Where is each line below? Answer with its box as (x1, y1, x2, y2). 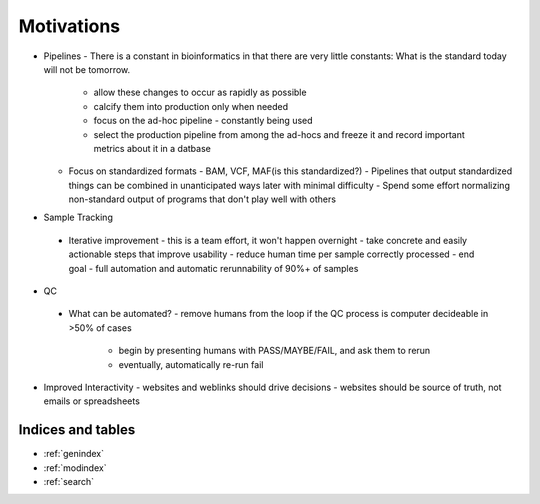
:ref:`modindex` (43, 461, 107, 474)
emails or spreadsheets (43, 395, 140, 407)
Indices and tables (18, 421, 136, 439)
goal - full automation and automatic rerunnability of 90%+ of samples (68, 262, 359, 274)
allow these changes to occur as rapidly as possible (93, 86, 307, 99)
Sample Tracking (43, 211, 114, 224)
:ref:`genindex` (43, 448, 105, 460)
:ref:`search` (43, 476, 95, 488)
